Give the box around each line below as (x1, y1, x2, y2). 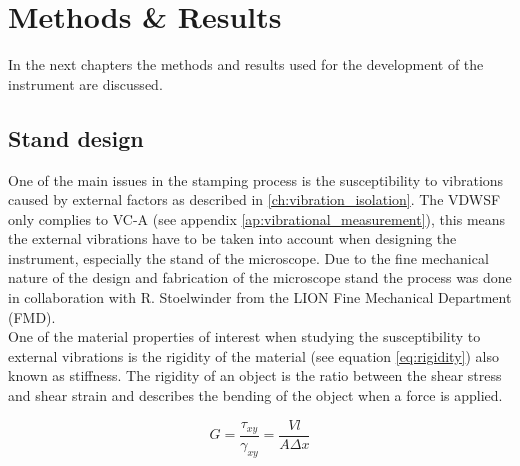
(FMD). (8, 306, 56, 327)
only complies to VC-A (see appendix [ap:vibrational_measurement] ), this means (8, 208, 506, 229)
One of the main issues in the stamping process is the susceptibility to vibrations (8, 169, 504, 190)
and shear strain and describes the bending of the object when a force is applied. (8, 385, 503, 406)
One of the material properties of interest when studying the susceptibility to (8, 326, 481, 347)
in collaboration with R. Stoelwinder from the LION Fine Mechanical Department (8, 287, 512, 308)
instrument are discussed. (8, 73, 163, 94)
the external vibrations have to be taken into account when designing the (8, 228, 457, 249)
